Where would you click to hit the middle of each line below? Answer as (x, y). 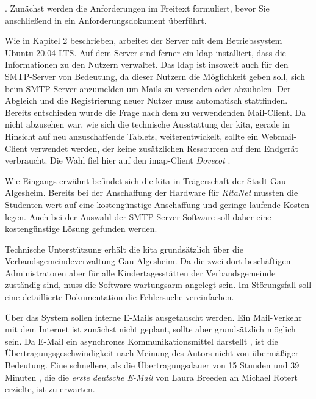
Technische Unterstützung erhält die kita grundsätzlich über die (124, 249)
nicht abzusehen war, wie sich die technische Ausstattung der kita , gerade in (147, 124)
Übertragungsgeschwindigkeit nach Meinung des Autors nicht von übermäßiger (152, 353)
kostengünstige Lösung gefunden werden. (81, 228)
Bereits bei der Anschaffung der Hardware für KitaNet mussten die (173, 192)
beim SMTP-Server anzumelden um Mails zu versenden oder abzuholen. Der (148, 88)
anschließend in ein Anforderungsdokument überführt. (106, 20)
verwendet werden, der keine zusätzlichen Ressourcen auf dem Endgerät (164, 148)
